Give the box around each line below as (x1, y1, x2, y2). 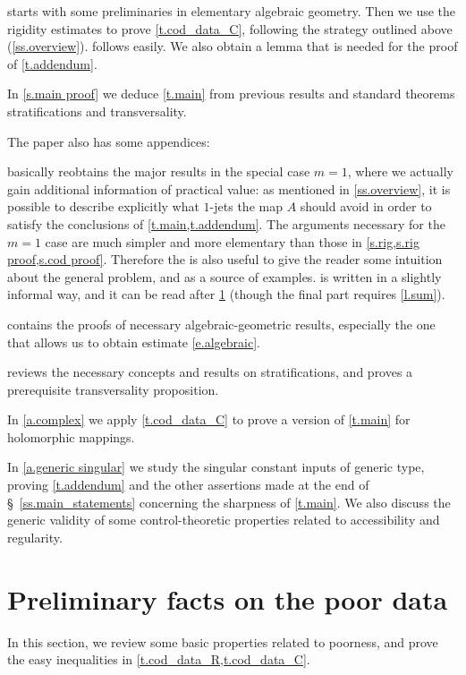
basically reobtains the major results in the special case (7, 162, 310, 181)
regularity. (7, 527, 63, 546)
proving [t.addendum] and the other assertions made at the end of (7, 475, 369, 494)
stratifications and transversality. (7, 101, 187, 120)
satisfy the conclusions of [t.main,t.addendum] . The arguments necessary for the (7, 214, 445, 233)
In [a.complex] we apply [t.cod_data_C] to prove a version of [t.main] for (7, 410, 411, 429)
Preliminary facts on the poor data (7, 580, 448, 617)
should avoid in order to (300, 197, 432, 216)
